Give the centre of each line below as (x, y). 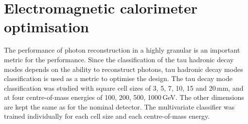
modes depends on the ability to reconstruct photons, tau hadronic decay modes (124, 69)
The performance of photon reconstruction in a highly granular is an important (122, 50)
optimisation (47, 27)
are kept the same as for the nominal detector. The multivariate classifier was (119, 106)
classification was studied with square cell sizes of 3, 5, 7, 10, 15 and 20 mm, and (124, 88)
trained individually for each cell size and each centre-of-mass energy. (107, 116)
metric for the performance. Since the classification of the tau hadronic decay (119, 59)
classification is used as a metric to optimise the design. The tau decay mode (118, 78)
